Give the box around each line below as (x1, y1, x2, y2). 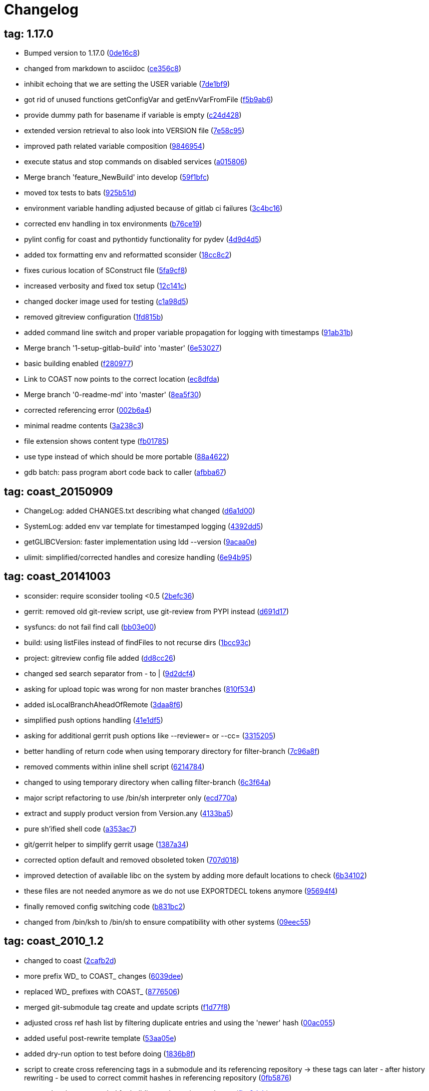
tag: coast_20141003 (4, 570, 111, 583)
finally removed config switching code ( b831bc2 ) (24, 902, 186, 911)
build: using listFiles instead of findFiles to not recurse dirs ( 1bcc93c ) (24, 638, 251, 647)
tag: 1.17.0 (4, 27, 54, 40)
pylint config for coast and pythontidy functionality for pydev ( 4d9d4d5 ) (24, 235, 262, 244)
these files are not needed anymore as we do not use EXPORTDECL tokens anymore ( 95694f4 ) (24, 886, 338, 895)
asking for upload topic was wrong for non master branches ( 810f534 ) (24, 684, 256, 693)
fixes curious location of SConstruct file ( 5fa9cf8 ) (24, 266, 188, 275)
